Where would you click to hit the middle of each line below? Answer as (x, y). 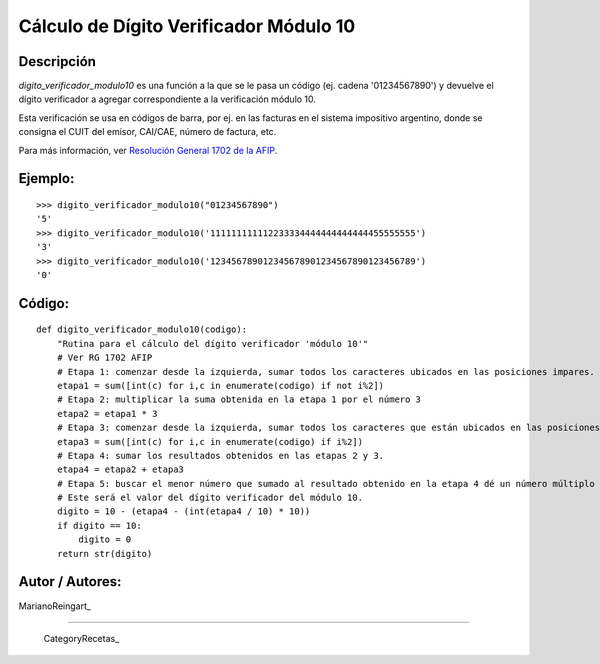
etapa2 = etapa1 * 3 (107, 413)
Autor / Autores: (70, 581)
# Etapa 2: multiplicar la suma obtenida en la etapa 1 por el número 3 (239, 399)
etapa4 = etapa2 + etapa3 (120, 469)
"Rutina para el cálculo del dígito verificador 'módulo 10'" (212, 343)
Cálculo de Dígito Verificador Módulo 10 (187, 26)
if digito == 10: (99, 525)
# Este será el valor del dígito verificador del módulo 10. (210, 498)
